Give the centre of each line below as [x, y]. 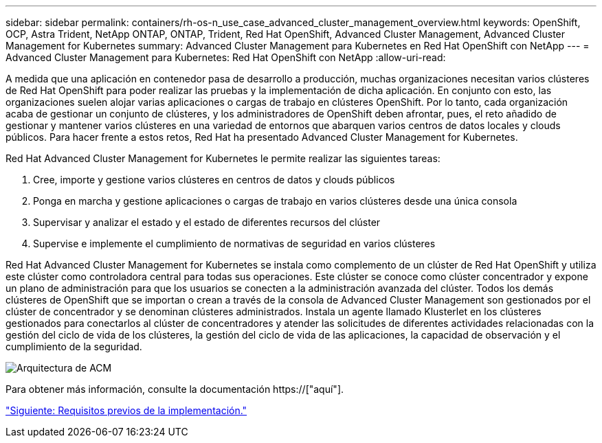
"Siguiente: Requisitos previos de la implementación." [126, 410]
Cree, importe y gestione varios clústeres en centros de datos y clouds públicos [214, 180]
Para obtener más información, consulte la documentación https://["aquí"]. [175, 389]
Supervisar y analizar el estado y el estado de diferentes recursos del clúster [207, 222]
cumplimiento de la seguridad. [74, 347]
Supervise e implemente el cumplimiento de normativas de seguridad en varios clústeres [234, 243]
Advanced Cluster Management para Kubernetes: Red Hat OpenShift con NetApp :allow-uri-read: [226, 57]
